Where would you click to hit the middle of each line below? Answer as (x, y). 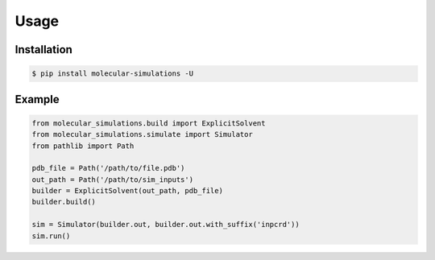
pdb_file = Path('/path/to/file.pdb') (108, 168)
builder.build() (64, 202)
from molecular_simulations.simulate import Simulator (142, 134)
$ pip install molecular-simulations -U (112, 74)
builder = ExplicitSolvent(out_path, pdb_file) (127, 191)
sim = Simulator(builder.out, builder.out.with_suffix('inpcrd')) (166, 225)
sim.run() (51, 236)
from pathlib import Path (83, 146)
